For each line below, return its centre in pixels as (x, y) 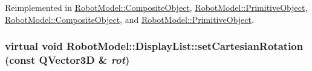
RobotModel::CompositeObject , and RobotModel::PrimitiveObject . (129, 19)
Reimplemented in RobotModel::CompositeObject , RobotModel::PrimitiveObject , (156, 7)
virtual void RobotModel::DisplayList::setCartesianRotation (154, 46)
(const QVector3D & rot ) (67, 60)
